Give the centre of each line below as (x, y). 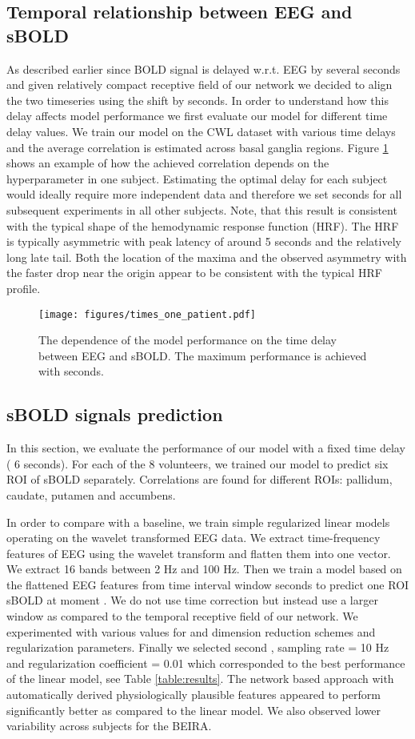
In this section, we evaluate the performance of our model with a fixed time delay (206, 448)
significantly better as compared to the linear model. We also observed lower (194, 710)
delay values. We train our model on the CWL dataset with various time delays (201, 131)
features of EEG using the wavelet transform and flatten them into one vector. (199, 553)
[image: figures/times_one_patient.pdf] (148, 314)
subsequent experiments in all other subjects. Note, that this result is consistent (202, 209)
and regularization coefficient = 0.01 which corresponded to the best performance (206, 663)
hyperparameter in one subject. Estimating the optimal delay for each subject (197, 178)
